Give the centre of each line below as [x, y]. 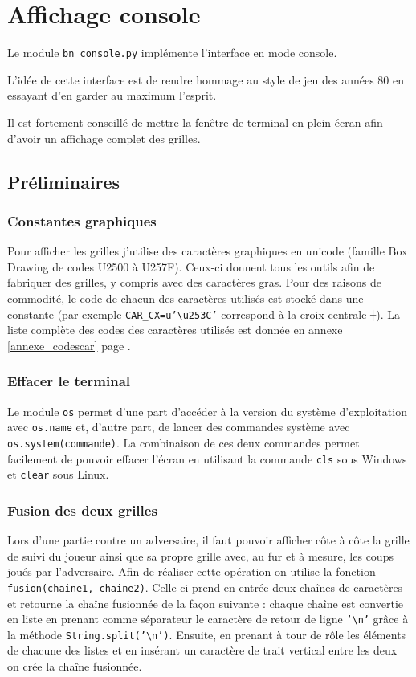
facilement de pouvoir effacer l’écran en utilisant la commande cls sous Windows [207, 458]
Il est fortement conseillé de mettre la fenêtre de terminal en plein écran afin [195, 122]
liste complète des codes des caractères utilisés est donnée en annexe [175, 330]
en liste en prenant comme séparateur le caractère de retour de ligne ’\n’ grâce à [208, 619]
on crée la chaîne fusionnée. [75, 666]
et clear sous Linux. [58, 474]
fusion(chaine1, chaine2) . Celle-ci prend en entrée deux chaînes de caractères [205, 587]
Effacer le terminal [69, 381]
